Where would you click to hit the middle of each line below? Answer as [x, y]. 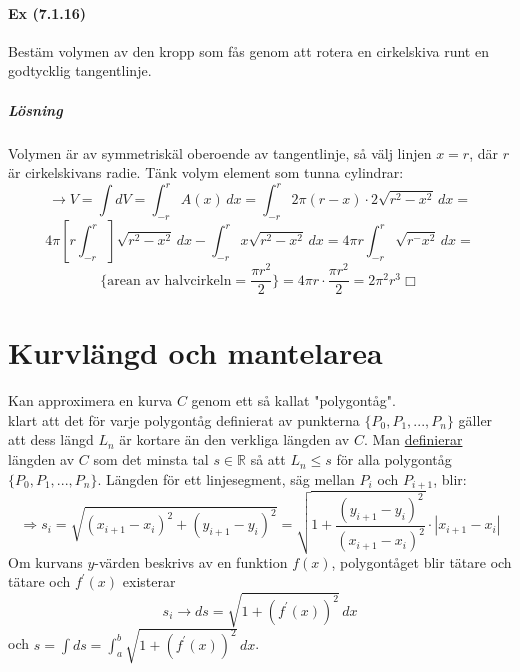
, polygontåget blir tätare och [421, 561]
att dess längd [51, 439]
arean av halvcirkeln [169, 280]
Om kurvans [45, 561]
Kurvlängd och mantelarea [195, 352]
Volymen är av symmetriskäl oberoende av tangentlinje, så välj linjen [220, 152]
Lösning [35, 109]
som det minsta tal [151, 459]
